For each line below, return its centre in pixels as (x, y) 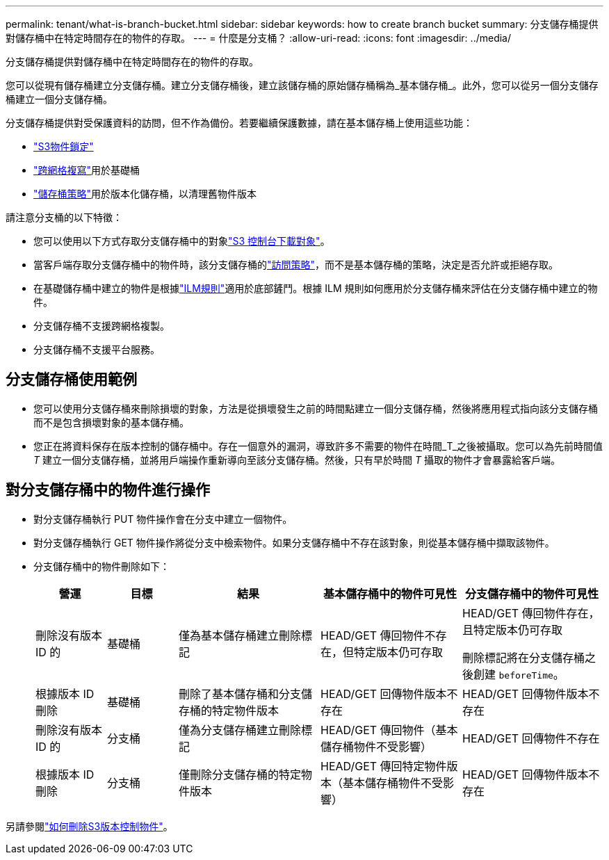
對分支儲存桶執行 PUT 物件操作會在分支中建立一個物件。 (163, 519)
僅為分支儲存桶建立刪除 (240, 730)
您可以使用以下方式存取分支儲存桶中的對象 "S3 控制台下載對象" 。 (182, 241)
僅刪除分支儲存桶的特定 (240, 774)
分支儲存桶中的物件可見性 (531, 593)
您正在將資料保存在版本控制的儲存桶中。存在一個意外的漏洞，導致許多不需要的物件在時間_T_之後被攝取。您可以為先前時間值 (318, 446)
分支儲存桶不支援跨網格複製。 (101, 326)
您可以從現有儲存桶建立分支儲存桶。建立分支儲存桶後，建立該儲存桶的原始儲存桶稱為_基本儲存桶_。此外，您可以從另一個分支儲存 (302, 85)
